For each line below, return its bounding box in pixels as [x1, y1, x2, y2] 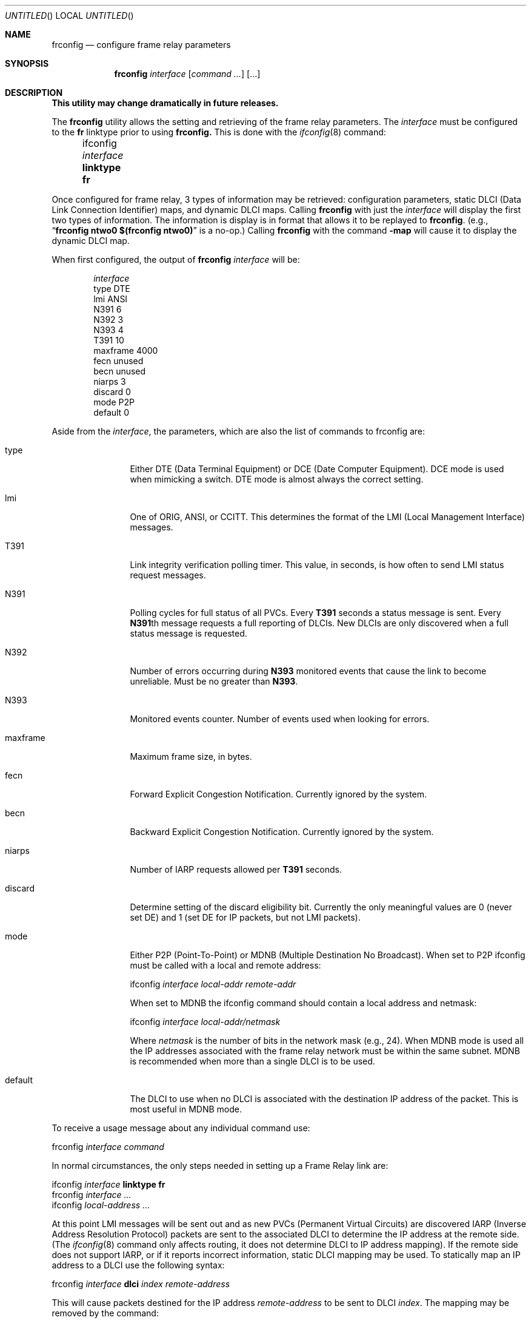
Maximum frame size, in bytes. [130, 751, 252, 762]
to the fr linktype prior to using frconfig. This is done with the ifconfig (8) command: [52, 127, 386, 137]
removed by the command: [52, 1308, 159, 1318]
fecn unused [93, 356, 144, 366]
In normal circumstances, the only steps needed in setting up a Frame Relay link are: [52, 1160, 389, 1171]
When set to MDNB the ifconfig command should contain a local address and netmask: [130, 998, 477, 1008]
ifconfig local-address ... [52, 1200, 150, 1210]
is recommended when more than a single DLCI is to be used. [130, 1056, 375, 1066]
